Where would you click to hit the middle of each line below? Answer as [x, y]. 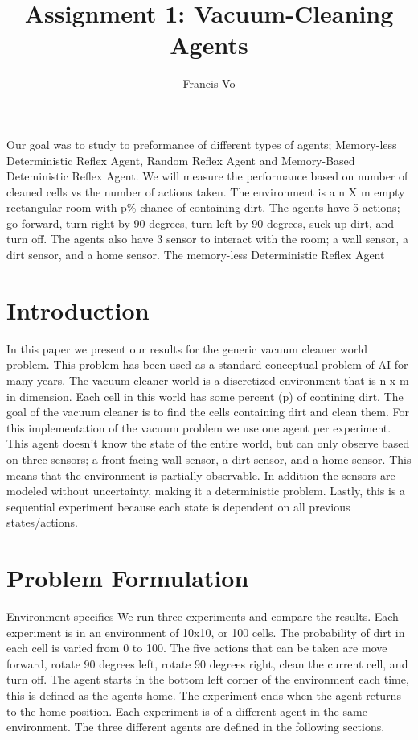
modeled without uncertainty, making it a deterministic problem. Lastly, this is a [206, 491]
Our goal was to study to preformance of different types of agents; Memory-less [202, 144]
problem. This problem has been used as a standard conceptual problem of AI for [207, 364]
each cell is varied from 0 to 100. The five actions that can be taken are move [197, 648]
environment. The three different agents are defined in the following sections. [196, 727]
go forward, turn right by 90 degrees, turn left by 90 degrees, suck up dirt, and [201, 223]
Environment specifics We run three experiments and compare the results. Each [203, 616]
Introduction [78, 310]
